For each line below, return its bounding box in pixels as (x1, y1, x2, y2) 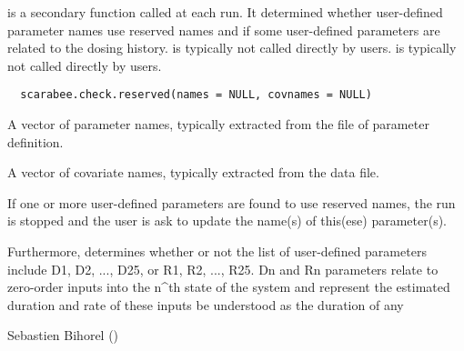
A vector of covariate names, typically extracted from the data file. (7, 163, 379, 182)
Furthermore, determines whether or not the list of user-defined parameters (7, 242, 427, 260)
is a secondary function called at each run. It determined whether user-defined (7, 3, 443, 21)
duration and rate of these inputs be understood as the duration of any (7, 295, 404, 314)
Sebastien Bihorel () (7, 326, 119, 345)
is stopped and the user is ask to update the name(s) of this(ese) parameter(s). (7, 211, 447, 230)
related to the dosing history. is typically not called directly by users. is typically (7, 38, 457, 57)
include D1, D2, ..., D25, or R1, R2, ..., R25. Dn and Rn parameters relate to (7, 259, 439, 278)
